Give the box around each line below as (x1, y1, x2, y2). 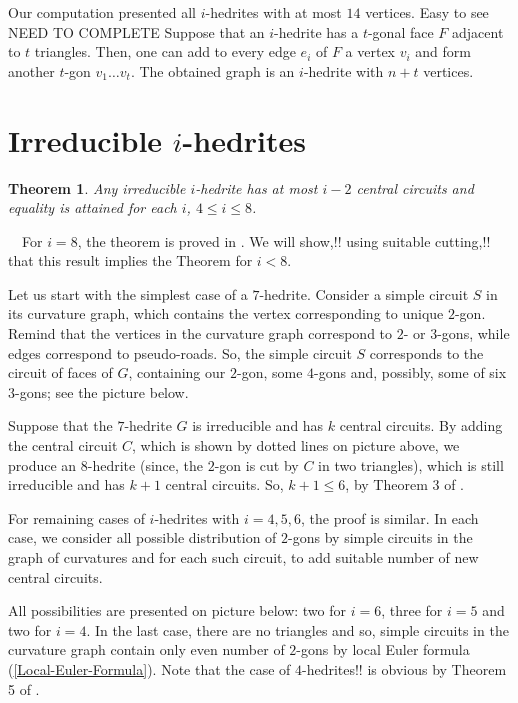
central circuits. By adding (339, 415, 503, 436)
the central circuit (8, 435, 118, 456)
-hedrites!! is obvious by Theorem (301, 658, 507, 679)
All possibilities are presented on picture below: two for (8, 600, 347, 621)
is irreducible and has (192, 415, 324, 436)
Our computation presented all (8, 2, 197, 22)
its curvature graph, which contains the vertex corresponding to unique (8, 303, 444, 324)
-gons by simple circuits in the (288, 527, 473, 548)
